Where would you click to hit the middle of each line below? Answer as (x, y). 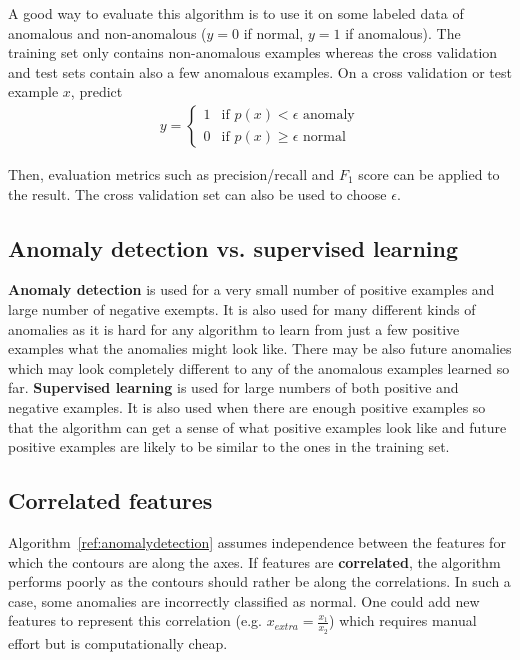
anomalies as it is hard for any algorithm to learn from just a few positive (234, 328)
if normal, (273, 32)
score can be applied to (429, 174)
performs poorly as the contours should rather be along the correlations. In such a (259, 581)
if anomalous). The (403, 32)
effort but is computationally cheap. (118, 642)
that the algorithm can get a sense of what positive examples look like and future (257, 426)
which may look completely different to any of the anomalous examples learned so (259, 367)
